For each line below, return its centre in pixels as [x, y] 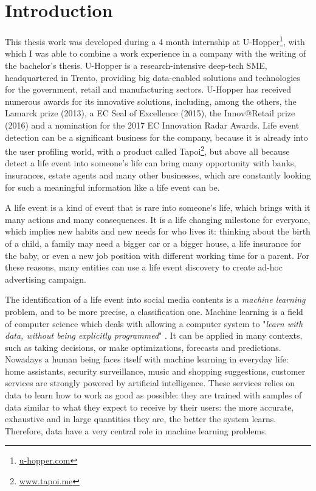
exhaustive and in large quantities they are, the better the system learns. [141, 419]
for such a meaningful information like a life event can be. [112, 187]
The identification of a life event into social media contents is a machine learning [155, 299]
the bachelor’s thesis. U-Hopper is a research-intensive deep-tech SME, [136, 65]
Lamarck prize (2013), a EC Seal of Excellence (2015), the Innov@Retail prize [150, 113]
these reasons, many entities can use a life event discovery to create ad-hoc [144, 267]
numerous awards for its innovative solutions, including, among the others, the [151, 101]
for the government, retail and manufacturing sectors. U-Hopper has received [148, 89]
